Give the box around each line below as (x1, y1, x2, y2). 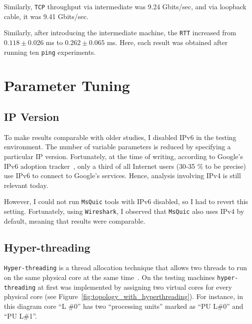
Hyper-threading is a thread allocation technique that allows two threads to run (4, 262, 247, 273)
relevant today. (4, 180, 49, 190)
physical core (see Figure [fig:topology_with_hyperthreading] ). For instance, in (4, 291, 243, 301)
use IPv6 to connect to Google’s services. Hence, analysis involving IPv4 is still (4, 170, 241, 181)
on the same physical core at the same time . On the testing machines (4, 272, 215, 282)
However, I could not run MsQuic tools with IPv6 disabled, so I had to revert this (4, 196, 248, 207)
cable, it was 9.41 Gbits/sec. (4, 11, 89, 21)
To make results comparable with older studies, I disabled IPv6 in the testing (4, 132, 236, 142)
